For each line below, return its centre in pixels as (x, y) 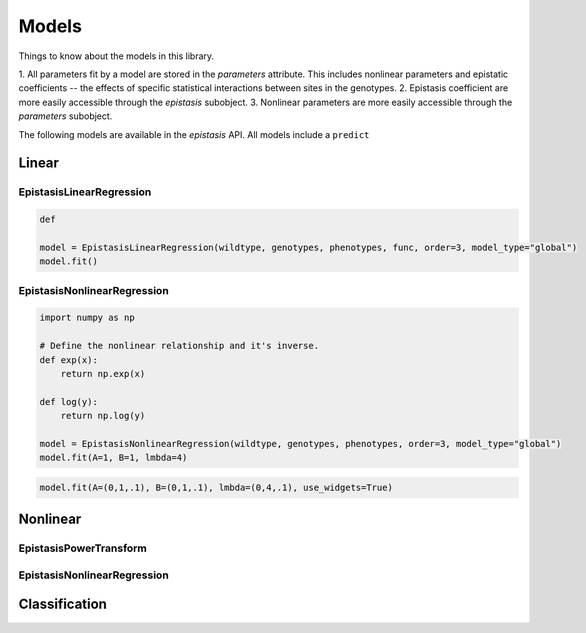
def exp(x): (69, 359)
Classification (62, 604)
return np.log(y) (103, 416)
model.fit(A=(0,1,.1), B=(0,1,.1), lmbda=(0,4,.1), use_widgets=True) (216, 487)
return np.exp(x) (103, 373)
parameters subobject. (65, 116)
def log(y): (69, 401)
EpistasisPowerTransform (82, 548)
